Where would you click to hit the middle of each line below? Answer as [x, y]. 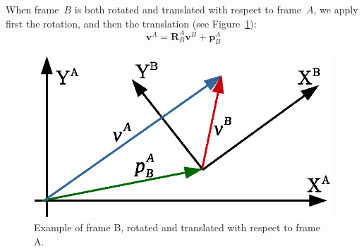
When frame [32, 9]
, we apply [336, 9]
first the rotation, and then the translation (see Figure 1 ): [131, 23]
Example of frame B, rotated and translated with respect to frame [177, 227]
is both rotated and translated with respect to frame [188, 9]
